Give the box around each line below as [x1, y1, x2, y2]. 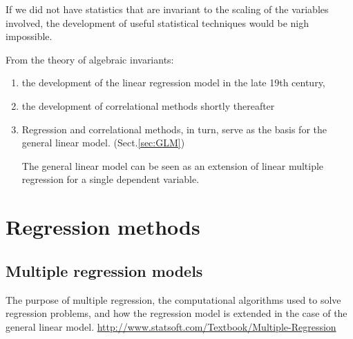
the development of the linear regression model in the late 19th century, [21, 75, 325, 90]
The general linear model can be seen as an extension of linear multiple [21, 158, 324, 173]
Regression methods [6, 213, 200, 241]
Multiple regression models [6, 260, 203, 281]
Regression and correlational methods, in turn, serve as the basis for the [21, 122, 327, 136]
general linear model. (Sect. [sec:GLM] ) [21, 135, 185, 150]
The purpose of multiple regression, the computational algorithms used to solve [6, 292, 341, 307]
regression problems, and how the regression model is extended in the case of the [6, 306, 347, 320]
